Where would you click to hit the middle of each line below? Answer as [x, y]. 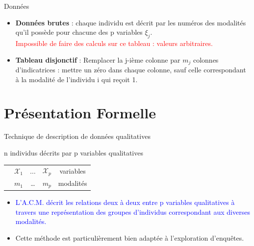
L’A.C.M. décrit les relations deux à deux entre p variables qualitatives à [125, 202]
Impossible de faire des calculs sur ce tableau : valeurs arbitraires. [114, 43]
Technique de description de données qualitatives [77, 136]
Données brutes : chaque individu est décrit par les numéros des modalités [131, 22]
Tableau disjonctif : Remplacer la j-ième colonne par [98, 59]
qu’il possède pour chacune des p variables [79, 32]
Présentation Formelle [80, 113]
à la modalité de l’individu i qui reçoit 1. [76, 79]
